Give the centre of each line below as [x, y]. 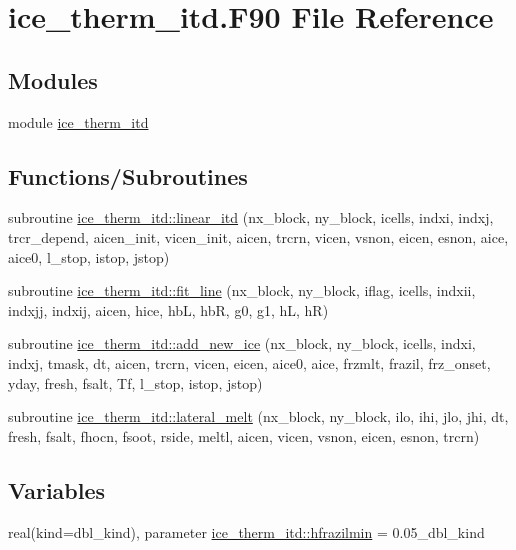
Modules [53, 79]
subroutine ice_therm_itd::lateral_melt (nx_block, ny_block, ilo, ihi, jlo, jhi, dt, [258, 416]
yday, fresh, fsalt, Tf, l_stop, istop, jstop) [135, 382]
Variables [57, 489]
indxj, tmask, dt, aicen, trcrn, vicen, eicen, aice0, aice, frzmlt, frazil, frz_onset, [249, 362]
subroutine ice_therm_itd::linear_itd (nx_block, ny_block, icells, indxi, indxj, [251, 217]
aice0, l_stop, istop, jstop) [89, 256]
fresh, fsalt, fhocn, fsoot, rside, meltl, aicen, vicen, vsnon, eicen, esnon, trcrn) [244, 435]
